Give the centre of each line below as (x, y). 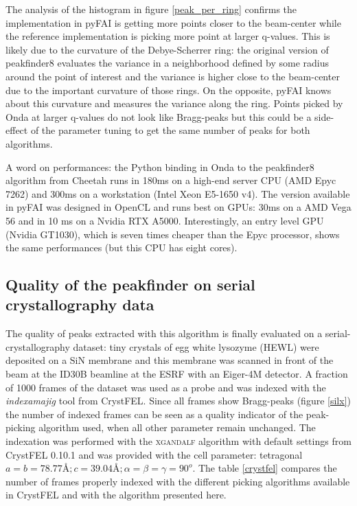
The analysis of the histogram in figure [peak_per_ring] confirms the (151, 9)
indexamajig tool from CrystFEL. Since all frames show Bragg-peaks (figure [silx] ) (178, 401)
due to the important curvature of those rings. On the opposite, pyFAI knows (169, 90)
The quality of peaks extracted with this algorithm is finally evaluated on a (164, 333)
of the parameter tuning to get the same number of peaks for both (170, 130)
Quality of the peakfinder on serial (130, 285)
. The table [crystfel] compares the (265, 468)
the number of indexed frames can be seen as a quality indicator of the (154, 414)
